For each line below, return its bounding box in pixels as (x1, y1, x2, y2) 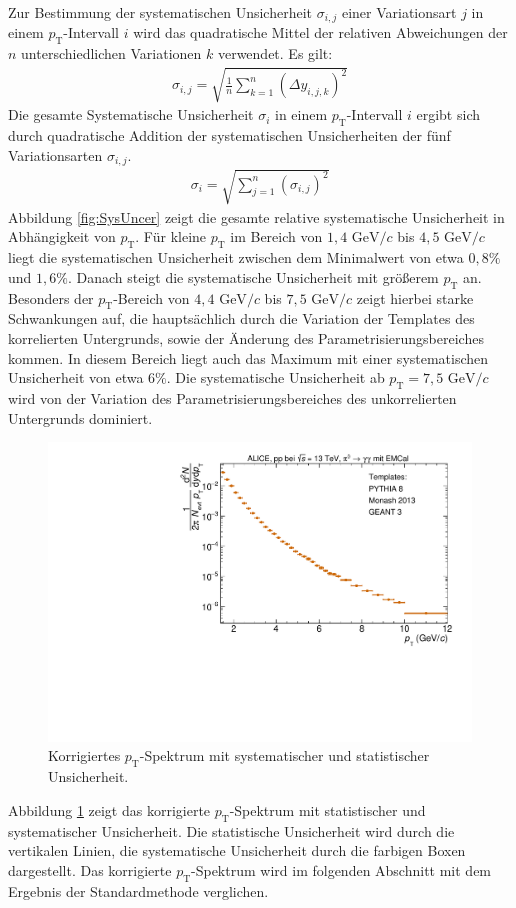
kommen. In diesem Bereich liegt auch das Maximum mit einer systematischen (8, 347, 489, 368)
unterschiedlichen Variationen (21, 43, 202, 64)
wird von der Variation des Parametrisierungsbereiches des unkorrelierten (8, 388, 457, 408)
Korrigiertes (48, 745, 121, 766)
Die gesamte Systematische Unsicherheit (8, 104, 254, 125)
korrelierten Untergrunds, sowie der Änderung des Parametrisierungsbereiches (8, 328, 484, 349)
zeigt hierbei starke (356, 287, 474, 308)
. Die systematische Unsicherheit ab (166, 367, 385, 388)
